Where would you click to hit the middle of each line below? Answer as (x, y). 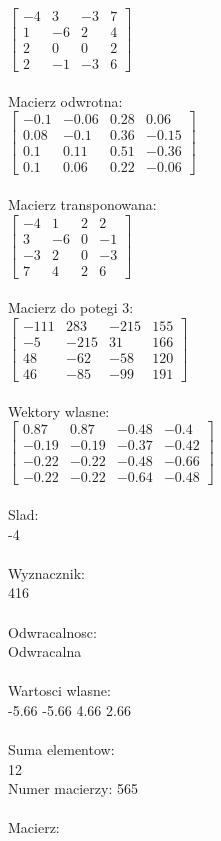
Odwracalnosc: (52, 631)
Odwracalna (45, 651)
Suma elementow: (61, 749)
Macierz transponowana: (82, 204)
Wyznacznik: (47, 572)
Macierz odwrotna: (65, 100)
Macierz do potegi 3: (71, 307)
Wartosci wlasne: (59, 690)
